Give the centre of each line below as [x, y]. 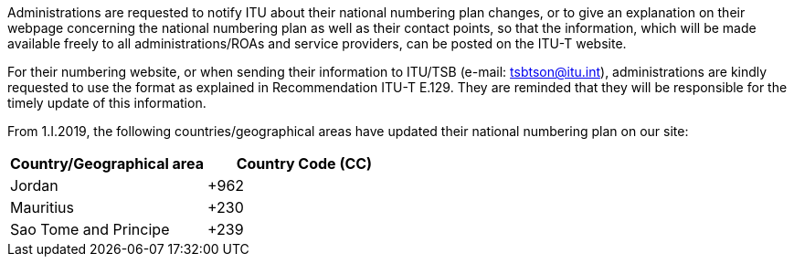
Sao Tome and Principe [90, 229]
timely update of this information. [107, 103]
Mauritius [42, 207]
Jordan [34, 185]
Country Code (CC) [304, 164]
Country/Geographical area [107, 164]
